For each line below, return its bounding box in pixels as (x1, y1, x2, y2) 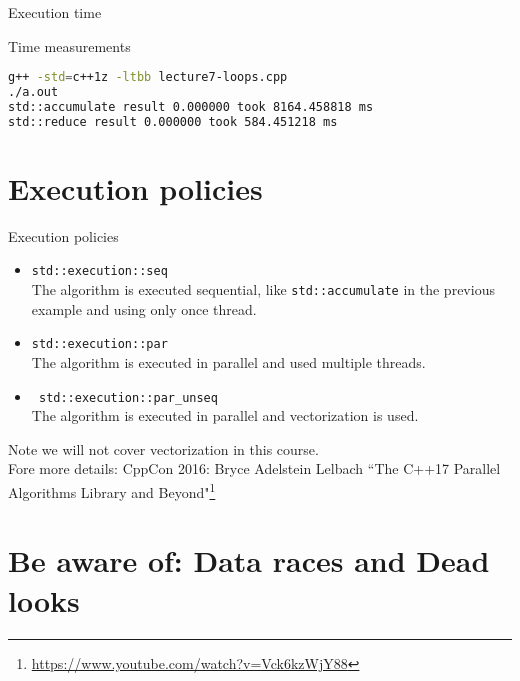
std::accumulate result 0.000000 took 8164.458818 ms (8, 99, 374, 114)
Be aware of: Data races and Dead (8, 540, 490, 581)
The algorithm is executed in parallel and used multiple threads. (31, 351, 426, 372)
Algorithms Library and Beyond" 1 (8, 479, 216, 502)
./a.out (8, 85, 59, 100)
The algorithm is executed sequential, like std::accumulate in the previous (31, 279, 495, 300)
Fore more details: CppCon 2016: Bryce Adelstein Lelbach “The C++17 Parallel (8, 458, 501, 479)
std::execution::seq (31, 264, 168, 279)
